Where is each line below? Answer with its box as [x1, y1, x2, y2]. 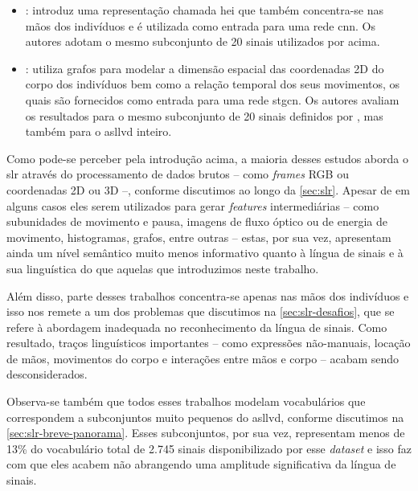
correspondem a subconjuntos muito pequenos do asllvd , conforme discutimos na [6, 408, 404, 425]
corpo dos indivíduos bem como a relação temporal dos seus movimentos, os [25, 76, 400, 92]
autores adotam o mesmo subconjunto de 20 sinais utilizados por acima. [25, 33, 380, 50]
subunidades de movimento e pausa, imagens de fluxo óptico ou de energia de [6, 213, 387, 230]
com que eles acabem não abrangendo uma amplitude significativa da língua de [6, 456, 396, 473]
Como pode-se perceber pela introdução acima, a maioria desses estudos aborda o [6, 149, 408, 166]
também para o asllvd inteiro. [25, 123, 172, 140]
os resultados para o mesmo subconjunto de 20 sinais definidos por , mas [25, 107, 383, 124]
